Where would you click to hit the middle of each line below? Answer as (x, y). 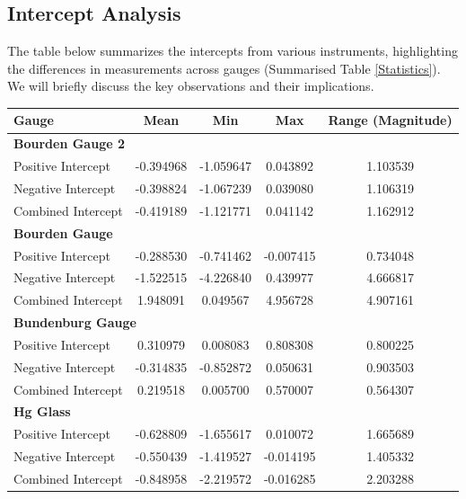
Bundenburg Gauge (75, 322)
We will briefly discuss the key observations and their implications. (191, 86)
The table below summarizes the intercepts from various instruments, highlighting (233, 51)
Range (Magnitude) (390, 120)
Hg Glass (42, 411)
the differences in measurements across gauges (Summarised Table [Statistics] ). (224, 68)
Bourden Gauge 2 (69, 143)
